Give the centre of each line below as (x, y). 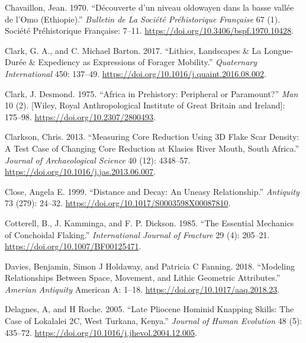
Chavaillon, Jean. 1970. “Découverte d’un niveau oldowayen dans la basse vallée (149, 7)
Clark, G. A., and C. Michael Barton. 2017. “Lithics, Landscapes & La (133, 50)
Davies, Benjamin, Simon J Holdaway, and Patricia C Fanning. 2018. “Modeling (150, 266)
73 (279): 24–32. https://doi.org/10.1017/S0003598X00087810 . (118, 203)
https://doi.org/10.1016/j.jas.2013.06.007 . (80, 171)
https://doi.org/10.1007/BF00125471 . (73, 246)
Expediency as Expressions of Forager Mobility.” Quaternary (148, 62)
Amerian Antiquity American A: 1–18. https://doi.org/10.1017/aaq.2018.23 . (142, 289)
